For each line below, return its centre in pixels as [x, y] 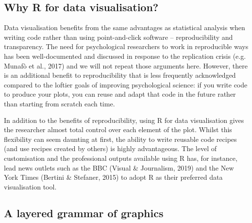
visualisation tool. [30, 186]
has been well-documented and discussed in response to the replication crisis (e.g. [125, 56]
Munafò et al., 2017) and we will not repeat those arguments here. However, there [126, 65]
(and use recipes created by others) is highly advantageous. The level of [110, 148]
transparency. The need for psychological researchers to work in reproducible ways [126, 46]
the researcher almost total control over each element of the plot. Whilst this [118, 129]
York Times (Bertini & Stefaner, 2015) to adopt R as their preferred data [113, 177]
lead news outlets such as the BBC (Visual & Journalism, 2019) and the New [119, 167]
